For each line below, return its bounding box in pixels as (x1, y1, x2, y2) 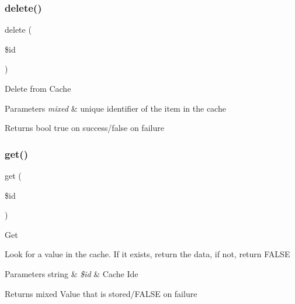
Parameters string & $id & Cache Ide (5, 267, 138, 279)
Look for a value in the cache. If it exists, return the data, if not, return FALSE (5, 248, 290, 260)
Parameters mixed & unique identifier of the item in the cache (5, 102, 226, 114)
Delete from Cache (5, 82, 71, 94)
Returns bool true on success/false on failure (5, 122, 164, 134)
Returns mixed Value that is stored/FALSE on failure (5, 287, 197, 299)
